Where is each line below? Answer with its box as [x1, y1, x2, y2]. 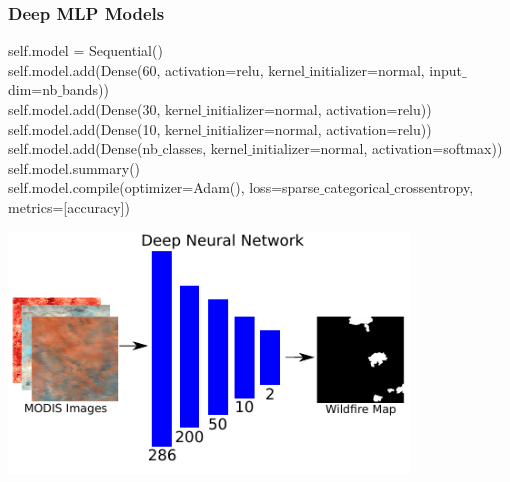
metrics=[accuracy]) [8, 196, 130, 217]
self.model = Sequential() [8, 40, 163, 61]
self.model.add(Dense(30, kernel [8, 99, 202, 119]
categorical [324, 177, 390, 198]
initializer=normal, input [309, 59, 463, 80]
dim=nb [8, 79, 58, 100]
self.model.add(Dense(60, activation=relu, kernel [8, 59, 305, 80]
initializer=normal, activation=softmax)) [252, 138, 503, 159]
